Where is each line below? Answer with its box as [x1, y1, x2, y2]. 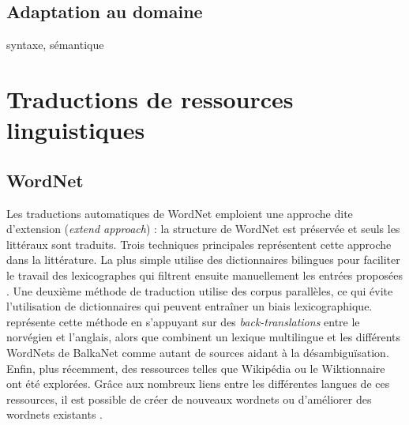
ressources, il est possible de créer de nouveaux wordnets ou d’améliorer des [6, 390, 372, 407]
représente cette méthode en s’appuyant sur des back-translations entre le [6, 313, 360, 329]
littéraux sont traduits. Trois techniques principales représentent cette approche [6, 235, 392, 252]
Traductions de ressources [6, 82, 294, 115]
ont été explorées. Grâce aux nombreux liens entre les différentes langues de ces [6, 375, 390, 392]
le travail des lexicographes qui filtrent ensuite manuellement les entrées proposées [6, 266, 403, 283]
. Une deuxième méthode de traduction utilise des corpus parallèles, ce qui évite [6, 282, 393, 299]
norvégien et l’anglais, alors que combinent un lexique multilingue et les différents [6, 329, 400, 345]
